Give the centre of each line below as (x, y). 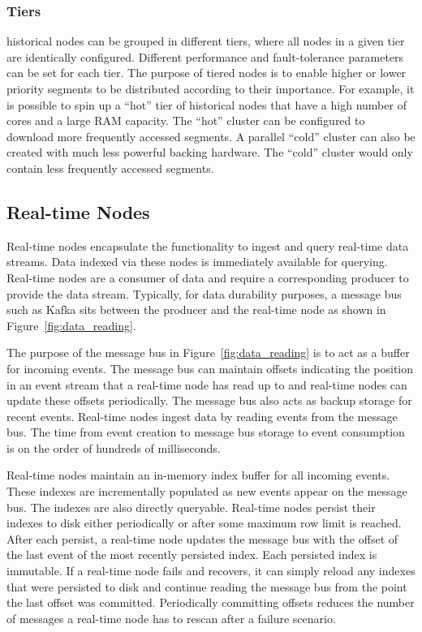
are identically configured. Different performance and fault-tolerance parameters (205, 56)
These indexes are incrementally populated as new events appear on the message (207, 491)
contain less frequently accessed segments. (110, 168)
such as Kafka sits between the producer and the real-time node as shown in (196, 310)
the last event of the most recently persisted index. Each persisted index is (192, 555)
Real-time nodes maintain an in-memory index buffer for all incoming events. (198, 475)
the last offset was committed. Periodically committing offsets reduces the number (211, 602)
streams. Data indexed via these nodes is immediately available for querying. (197, 262)
